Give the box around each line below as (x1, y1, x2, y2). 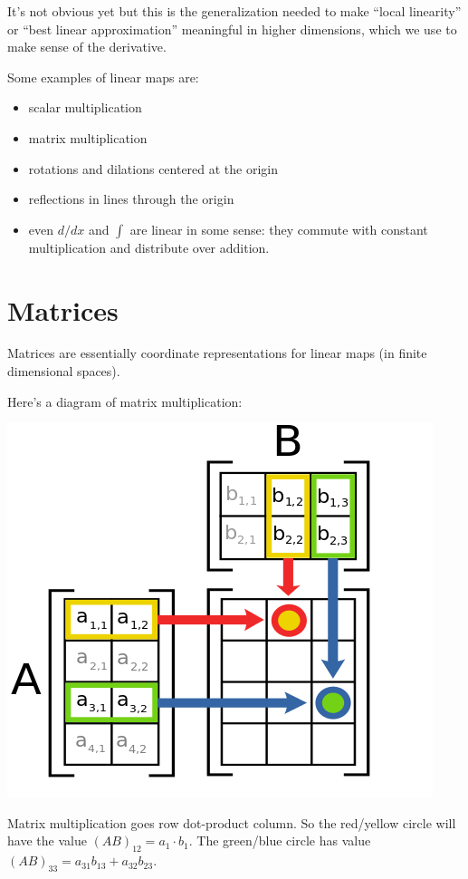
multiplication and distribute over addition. (28, 237, 270, 256)
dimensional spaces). (7, 362, 120, 381)
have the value (7, 831, 87, 850)
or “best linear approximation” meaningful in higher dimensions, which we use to (7, 19, 457, 38)
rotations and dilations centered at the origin (28, 159, 279, 178)
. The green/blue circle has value (188, 831, 371, 850)
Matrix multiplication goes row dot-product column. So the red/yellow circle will (7, 813, 456, 832)
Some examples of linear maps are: (7, 67, 199, 86)
